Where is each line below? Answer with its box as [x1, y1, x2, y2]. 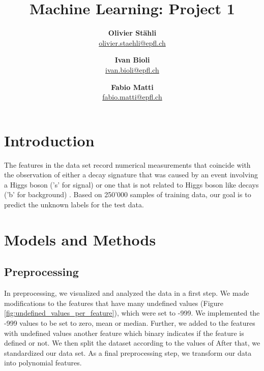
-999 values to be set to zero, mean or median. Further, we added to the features [4, 317, 255, 328]
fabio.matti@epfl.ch [102, 91, 162, 102]
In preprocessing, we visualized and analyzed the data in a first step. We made [4, 288, 249, 298]
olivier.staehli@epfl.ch [99, 37, 166, 48]
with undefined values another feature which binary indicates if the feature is [4, 327, 244, 338]
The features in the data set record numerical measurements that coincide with [4, 159, 251, 170]
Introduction [4, 130, 95, 150]
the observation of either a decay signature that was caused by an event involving [4, 169, 258, 180]
